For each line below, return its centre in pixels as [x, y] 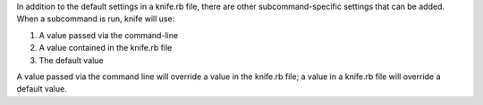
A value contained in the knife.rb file [106, 48]
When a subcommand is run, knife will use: [96, 19]
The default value [71, 60]
